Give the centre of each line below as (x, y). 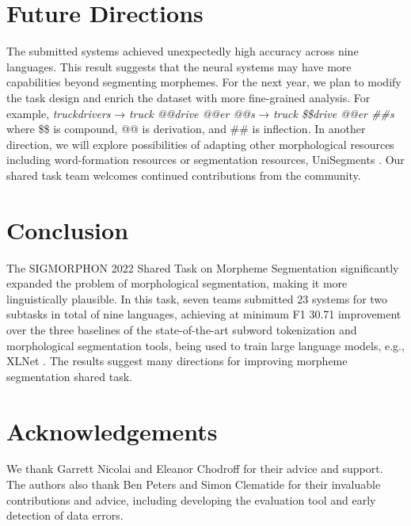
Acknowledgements (112, 431)
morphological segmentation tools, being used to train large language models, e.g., (205, 345)
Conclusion (68, 229)
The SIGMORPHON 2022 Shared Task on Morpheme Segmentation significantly (203, 267)
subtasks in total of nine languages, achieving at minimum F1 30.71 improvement (204, 314)
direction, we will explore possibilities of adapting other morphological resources (200, 144)
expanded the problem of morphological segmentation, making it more (177, 283)
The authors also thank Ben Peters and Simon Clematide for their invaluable (194, 484)
